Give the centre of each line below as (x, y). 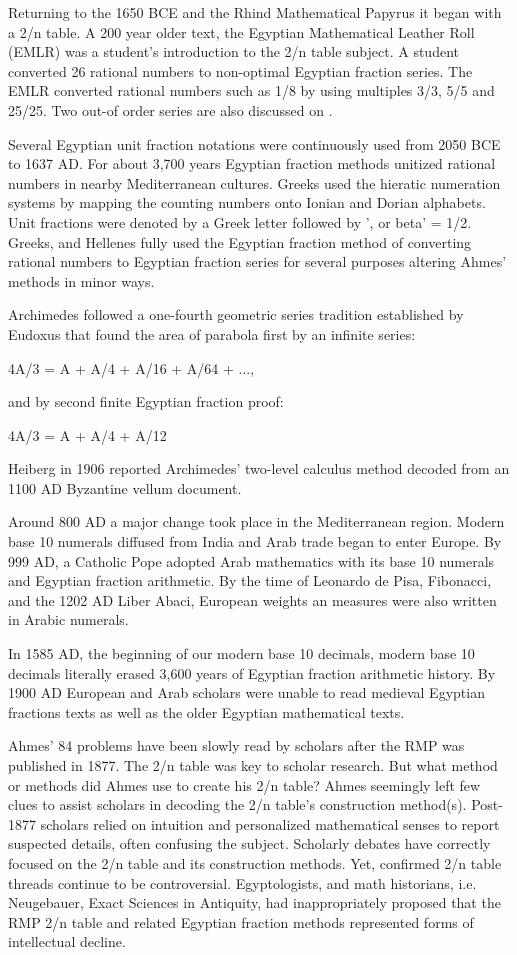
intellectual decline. (67, 941)
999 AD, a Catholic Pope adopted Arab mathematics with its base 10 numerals (251, 560)
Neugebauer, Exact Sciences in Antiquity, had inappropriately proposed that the (254, 902)
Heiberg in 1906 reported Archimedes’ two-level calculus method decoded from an (259, 468)
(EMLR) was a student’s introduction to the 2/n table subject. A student (233, 51)
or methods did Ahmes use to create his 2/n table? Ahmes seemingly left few (244, 784)
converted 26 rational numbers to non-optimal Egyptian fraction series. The (240, 70)
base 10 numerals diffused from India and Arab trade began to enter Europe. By (255, 541)
